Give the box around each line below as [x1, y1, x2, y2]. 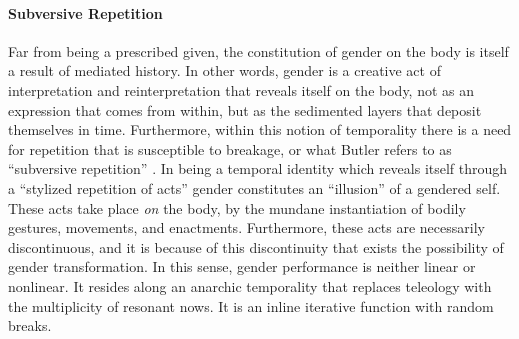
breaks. [8, 315, 52, 336]
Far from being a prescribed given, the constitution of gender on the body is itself [8, 40, 509, 61]
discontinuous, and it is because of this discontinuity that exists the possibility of [8, 236, 504, 257]
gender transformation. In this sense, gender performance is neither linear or [8, 256, 476, 277]
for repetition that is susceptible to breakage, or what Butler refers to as [8, 138, 452, 159]
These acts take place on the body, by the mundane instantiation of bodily [8, 197, 466, 218]
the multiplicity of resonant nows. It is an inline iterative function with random [8, 295, 494, 316]
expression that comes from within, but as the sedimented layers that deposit [8, 99, 482, 120]
